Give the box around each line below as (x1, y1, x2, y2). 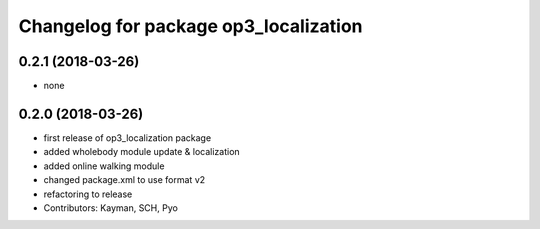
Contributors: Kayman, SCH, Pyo (43, 201, 179, 214)
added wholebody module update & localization (43, 146, 240, 158)
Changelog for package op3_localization (18, 15, 364, 37)
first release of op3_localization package (43, 131, 212, 144)
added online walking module (43, 160, 165, 172)
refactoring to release (43, 188, 133, 200)
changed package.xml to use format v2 (43, 174, 206, 186)
